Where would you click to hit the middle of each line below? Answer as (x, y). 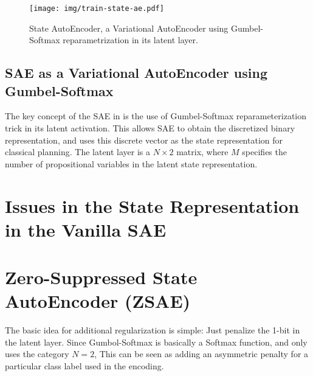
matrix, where (202, 152)
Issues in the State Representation (152, 205)
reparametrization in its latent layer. (130, 40)
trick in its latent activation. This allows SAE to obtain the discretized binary (150, 128)
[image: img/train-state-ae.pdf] (97, 9)
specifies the (264, 152)
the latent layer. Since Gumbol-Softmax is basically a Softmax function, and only (156, 342)
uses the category (37, 354)
